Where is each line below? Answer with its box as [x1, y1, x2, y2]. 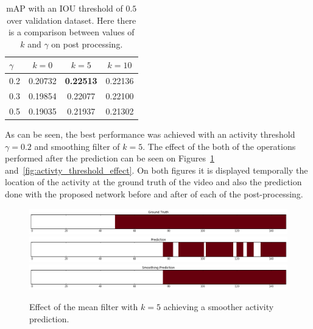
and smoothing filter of [34, 140, 120, 152]
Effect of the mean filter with [29, 300, 138, 313]
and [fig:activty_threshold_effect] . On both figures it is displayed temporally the [5, 163, 308, 176]
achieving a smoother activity [163, 300, 274, 313]
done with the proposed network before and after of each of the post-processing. [5, 187, 303, 200]
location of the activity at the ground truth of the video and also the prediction [5, 175, 302, 188]
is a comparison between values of [8, 26, 135, 38]
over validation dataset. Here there [7, 13, 136, 26]
